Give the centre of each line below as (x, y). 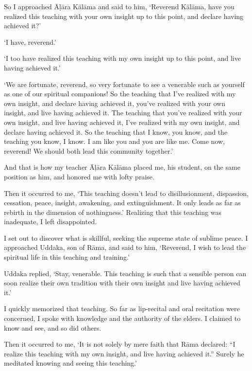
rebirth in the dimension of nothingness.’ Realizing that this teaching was (113, 212)
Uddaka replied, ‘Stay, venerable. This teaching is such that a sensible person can (125, 273)
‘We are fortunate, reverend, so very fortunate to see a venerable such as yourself (124, 84)
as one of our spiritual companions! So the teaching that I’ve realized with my (120, 94)
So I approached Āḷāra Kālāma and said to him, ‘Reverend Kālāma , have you (119, 6)
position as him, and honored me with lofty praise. (79, 176)
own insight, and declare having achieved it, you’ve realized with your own (115, 103)
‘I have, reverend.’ (30, 42)
